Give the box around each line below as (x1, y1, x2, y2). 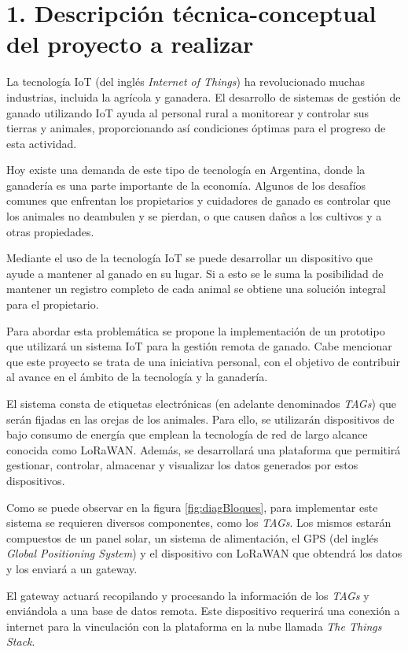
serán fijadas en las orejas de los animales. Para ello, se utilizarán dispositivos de (6, 410, 395, 427)
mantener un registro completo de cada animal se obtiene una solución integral (6, 280, 386, 297)
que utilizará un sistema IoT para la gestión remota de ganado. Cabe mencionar (6, 338, 392, 354)
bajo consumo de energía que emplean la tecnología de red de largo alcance (6, 426, 368, 443)
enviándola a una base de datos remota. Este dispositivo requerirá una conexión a (6, 602, 400, 619)
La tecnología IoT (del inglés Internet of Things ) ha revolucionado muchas (6, 73, 365, 90)
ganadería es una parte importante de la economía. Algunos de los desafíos (6, 176, 366, 193)
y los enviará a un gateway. (6, 560, 138, 576)
